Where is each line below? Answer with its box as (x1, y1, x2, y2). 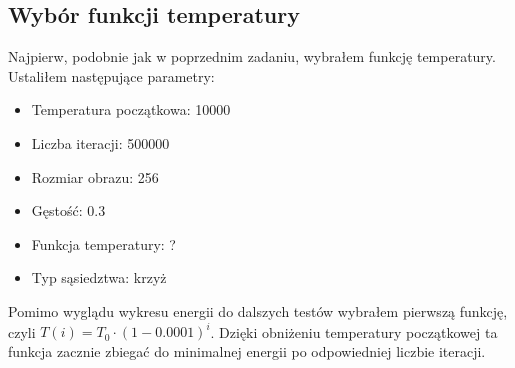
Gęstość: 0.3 (31, 200, 106, 221)
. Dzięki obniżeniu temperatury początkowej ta (210, 321, 498, 342)
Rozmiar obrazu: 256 (31, 166, 159, 187)
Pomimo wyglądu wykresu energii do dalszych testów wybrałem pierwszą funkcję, (8, 300, 508, 321)
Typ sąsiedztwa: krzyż (31, 267, 167, 288)
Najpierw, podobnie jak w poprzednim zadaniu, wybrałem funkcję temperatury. (8, 46, 496, 67)
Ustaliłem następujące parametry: (8, 65, 215, 86)
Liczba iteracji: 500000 (31, 132, 170, 153)
